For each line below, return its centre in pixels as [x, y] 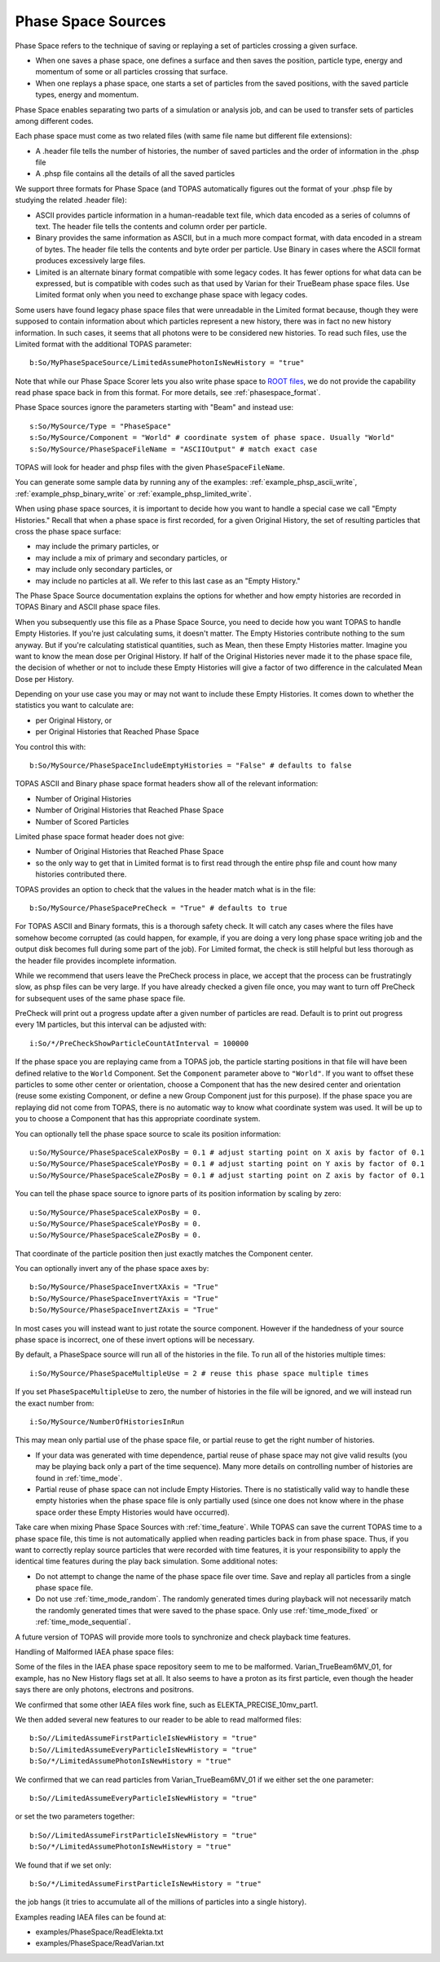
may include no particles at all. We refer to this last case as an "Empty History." [168, 581]
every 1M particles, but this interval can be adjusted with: [111, 1025]
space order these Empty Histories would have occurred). [132, 1512]
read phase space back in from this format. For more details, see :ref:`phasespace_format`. [168, 393]
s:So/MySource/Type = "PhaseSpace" [101, 426]
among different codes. [54, 121]
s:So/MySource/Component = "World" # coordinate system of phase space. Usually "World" [212, 438]
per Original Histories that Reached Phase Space [117, 732]
